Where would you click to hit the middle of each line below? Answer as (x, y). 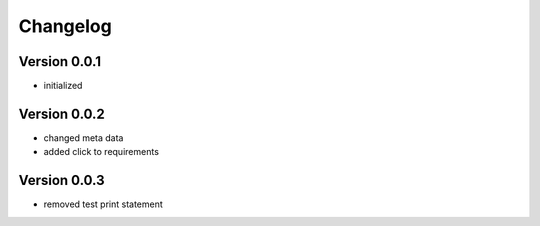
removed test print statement (103, 204)
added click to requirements (101, 152)
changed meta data (83, 137)
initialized (63, 86)
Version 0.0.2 (61, 113)
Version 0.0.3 (61, 180)
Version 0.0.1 (60, 61)
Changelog (65, 26)
